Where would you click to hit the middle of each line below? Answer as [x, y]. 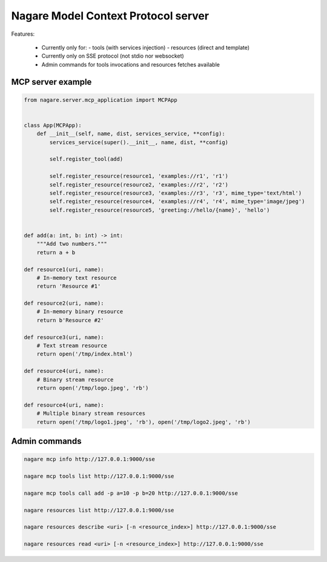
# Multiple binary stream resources [91, 414]
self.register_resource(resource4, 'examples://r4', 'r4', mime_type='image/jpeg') [177, 202]
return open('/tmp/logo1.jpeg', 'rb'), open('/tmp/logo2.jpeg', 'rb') [144, 422]
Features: [23, 34]
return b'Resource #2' [70, 320]
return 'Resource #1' [69, 286]
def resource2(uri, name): [64, 303]
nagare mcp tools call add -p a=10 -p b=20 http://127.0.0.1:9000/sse [131, 493]
